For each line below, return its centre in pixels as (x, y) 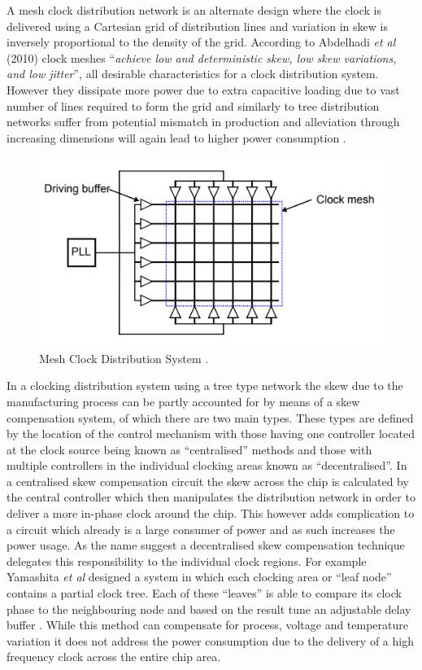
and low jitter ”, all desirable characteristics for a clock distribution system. (193, 74)
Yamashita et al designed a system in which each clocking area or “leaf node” (199, 577)
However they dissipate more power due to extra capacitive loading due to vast (203, 89)
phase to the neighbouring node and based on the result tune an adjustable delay (209, 609)
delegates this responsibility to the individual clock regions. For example (187, 561)
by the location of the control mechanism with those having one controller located (211, 434)
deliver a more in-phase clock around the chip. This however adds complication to (211, 513)
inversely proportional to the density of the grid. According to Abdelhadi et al (201, 42)
